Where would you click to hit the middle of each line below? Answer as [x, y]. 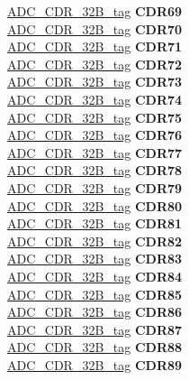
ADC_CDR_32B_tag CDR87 [95, 329]
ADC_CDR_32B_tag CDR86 [95, 312]
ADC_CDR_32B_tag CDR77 [95, 152]
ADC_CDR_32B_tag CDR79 [95, 187]
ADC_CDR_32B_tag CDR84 [95, 276]
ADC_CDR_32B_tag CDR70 [95, 28]
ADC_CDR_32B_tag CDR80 [95, 205]
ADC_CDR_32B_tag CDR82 [95, 241]
